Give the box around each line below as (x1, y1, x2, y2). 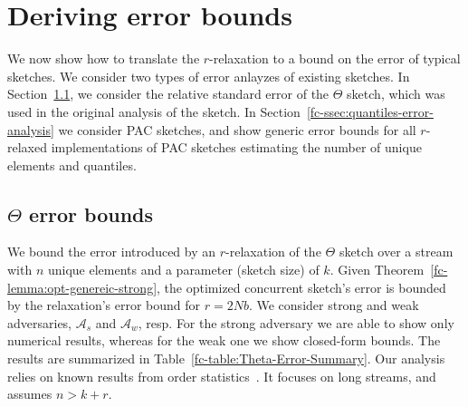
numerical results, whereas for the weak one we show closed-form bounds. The (7, 331, 441, 350)
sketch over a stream (339, 242, 454, 261)
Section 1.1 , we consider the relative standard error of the (7, 84, 330, 103)
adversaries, (7, 313, 72, 332)
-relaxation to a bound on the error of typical (209, 49, 461, 68)
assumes (7, 384, 53, 403)
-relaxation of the (225, 242, 321, 261)
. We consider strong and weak (248, 296, 419, 315)
